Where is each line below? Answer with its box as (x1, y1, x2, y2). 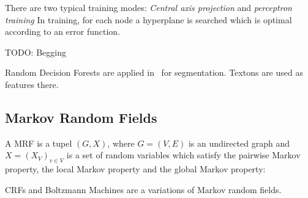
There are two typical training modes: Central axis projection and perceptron (5, 1, 292, 13)
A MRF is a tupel (5, 136, 72, 149)
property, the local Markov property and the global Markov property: (5, 163, 266, 175)
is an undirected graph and (188, 136, 290, 149)
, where (107, 136, 135, 149)
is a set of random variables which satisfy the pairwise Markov (66, 148, 301, 161)
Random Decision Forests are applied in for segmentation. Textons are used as (5, 66, 303, 79)
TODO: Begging (5, 45, 66, 58)
